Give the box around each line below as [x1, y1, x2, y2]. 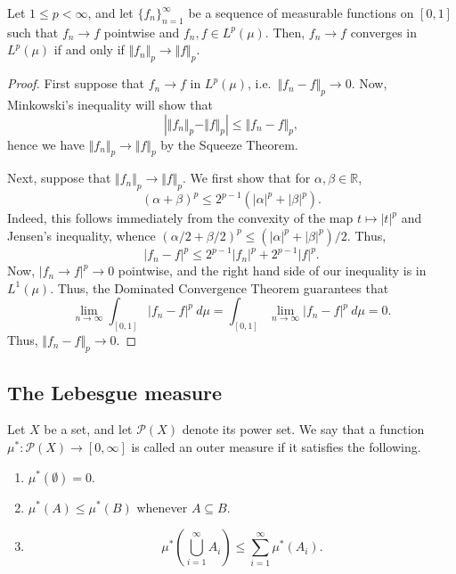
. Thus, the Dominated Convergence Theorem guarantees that [50, 278, 389, 297]
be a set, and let [44, 420, 133, 439]
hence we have [7, 135, 85, 153]
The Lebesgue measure [7, 378, 223, 406]
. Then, [265, 22, 305, 41]
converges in [350, 22, 418, 41]
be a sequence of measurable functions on [188, 4, 414, 21]
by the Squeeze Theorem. [160, 135, 298, 153]
